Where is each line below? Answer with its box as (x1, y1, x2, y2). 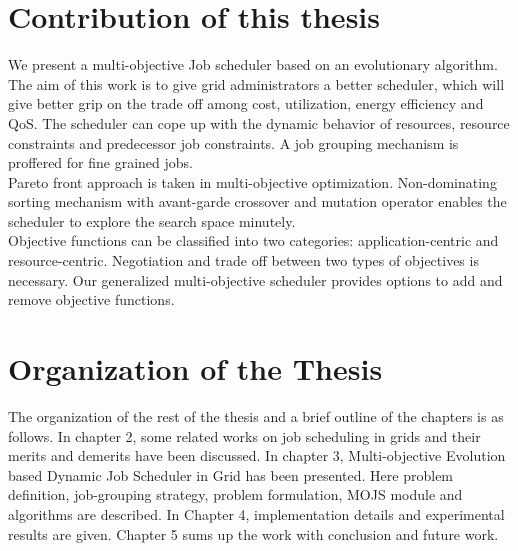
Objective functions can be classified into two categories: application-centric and (8, 230, 499, 251)
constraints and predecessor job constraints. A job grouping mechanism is (8, 132, 459, 153)
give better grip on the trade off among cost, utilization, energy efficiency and (8, 93, 484, 114)
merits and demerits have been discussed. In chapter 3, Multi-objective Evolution (8, 445, 506, 466)
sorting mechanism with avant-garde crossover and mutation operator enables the (8, 191, 507, 212)
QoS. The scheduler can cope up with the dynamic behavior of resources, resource (8, 112, 510, 133)
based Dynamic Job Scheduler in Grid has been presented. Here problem (8, 464, 454, 485)
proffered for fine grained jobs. (8, 152, 193, 173)
